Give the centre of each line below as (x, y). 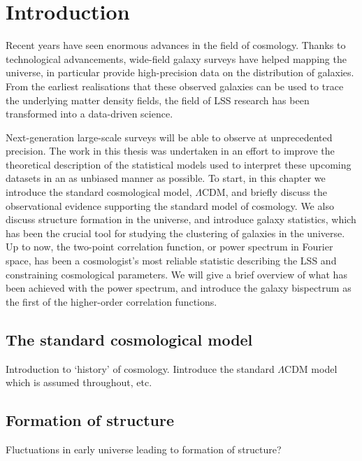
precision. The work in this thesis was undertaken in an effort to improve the (170, 151)
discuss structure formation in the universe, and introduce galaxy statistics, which (181, 219)
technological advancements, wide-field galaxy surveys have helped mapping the (176, 58)
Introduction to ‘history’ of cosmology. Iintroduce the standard (140, 368)
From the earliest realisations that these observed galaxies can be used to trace (175, 86)
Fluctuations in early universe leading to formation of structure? (144, 449)
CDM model (311, 368)
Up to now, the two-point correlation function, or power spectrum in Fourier (169, 247)
